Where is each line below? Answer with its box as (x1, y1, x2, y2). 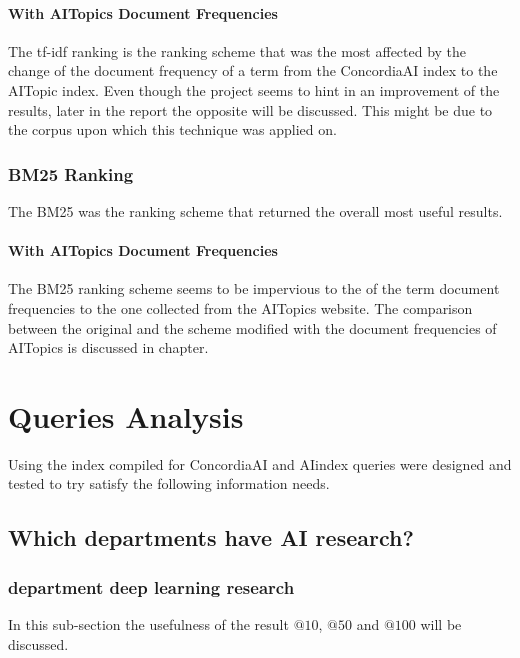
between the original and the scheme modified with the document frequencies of (8, 317, 497, 338)
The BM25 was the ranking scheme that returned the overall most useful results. (8, 200, 503, 221)
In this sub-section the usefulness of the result (8, 614, 289, 635)
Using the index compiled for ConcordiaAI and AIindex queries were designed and (8, 453, 512, 474)
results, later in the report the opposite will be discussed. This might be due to (8, 99, 493, 120)
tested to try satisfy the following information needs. (8, 473, 330, 494)
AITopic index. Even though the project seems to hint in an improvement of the (8, 79, 500, 100)
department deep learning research (8, 574, 295, 599)
